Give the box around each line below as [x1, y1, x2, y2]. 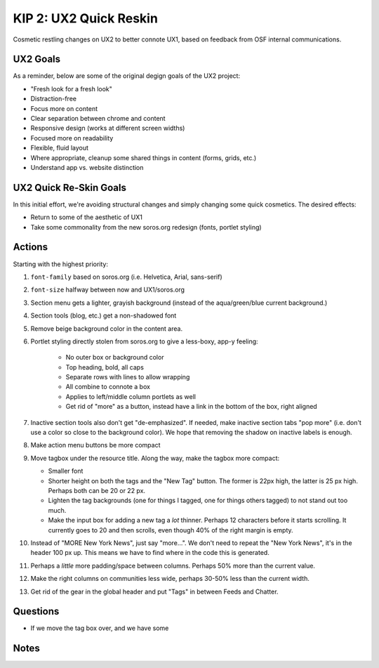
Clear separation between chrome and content [30, 114, 166, 123]
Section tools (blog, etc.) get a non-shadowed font [30, 311, 177, 320]
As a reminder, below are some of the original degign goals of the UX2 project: [13, 72, 241, 80]
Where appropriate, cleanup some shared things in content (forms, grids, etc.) [30, 153, 257, 162]
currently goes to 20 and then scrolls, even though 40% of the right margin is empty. [48, 525, 294, 534]
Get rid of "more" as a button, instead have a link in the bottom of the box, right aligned [65, 402, 317, 411]
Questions [13, 605, 60, 617]
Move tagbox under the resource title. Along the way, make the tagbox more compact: [30, 454, 280, 462]
